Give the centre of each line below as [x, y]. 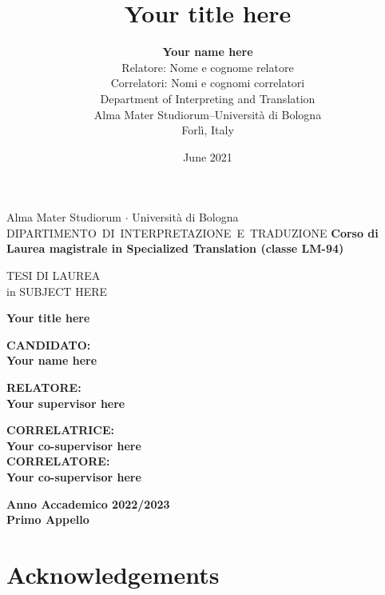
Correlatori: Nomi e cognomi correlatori [208, 83]
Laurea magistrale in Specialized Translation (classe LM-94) [175, 248]
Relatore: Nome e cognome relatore [208, 67]
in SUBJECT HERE [57, 291]
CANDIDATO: [49, 344]
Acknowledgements [113, 574]
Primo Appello [48, 519]
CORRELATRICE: [61, 430]
